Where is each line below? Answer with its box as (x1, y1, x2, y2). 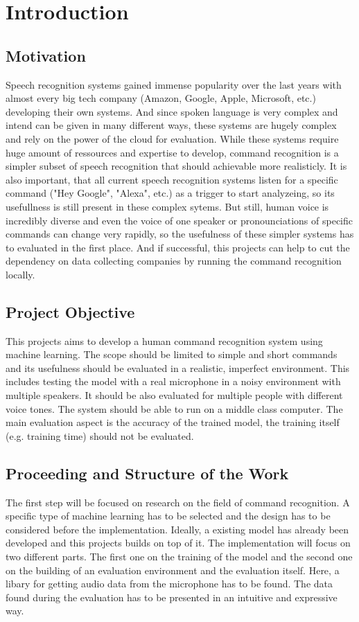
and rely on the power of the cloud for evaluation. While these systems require (6, 131, 339, 145)
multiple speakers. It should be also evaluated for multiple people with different (6, 388, 343, 402)
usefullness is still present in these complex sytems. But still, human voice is (6, 199, 329, 213)
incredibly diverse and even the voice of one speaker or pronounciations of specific (6, 213, 353, 227)
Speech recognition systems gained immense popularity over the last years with (6, 77, 342, 91)
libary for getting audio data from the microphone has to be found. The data (6, 576, 333, 591)
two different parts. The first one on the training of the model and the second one (6, 549, 353, 564)
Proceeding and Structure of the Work (6, 462, 289, 483)
